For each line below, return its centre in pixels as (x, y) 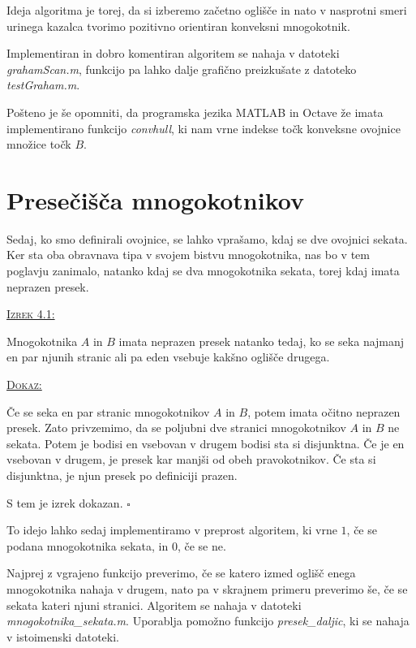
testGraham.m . (43, 85)
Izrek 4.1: (31, 314)
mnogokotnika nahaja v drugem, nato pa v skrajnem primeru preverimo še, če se (207, 588)
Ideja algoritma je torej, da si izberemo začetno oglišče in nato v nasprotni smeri (207, 10)
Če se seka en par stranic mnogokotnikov (108, 411)
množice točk (39, 144)
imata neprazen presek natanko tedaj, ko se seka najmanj (262, 341)
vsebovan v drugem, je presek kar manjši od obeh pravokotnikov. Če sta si (191, 459)
